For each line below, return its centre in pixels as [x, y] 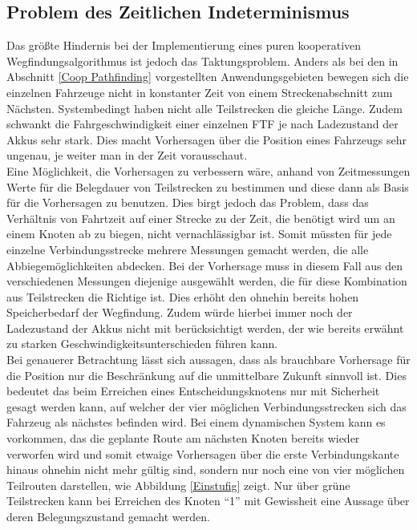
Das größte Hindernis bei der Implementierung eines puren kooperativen [184, 45]
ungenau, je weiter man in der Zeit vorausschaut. [127, 155]
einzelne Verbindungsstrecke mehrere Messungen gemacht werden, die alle [188, 249]
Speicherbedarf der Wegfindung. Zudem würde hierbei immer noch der [180, 312]
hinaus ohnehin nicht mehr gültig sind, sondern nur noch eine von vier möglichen [206, 469]
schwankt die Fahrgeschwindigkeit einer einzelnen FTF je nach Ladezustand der [202, 124]
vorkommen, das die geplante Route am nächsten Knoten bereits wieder [183, 438]
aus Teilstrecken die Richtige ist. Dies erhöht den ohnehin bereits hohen [183, 296]
